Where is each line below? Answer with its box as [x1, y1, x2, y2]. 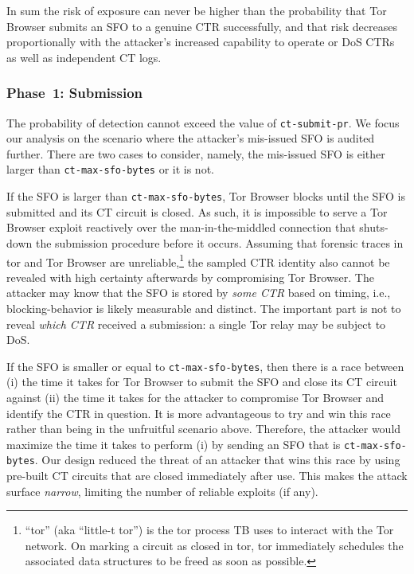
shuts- [359, 219, 389, 236]
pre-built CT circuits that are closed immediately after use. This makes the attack [6, 467, 408, 484]
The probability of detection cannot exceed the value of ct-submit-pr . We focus [6, 114, 400, 131]
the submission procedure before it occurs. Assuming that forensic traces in [35, 234, 404, 251]
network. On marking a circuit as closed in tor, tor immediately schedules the [25, 537, 404, 553]
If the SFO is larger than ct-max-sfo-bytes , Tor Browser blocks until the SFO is [6, 188, 406, 205]
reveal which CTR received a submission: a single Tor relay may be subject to [6, 315, 386, 332]
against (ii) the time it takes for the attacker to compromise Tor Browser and [6, 389, 384, 405]
